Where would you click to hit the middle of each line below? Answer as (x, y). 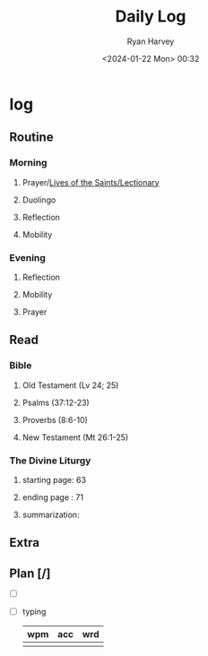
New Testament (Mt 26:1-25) (75, 437)
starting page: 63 (54, 479)
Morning (28, 163)
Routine (31, 138)
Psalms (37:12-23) (56, 402)
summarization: (51, 514)
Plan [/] (30, 573)
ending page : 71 (52, 497)
